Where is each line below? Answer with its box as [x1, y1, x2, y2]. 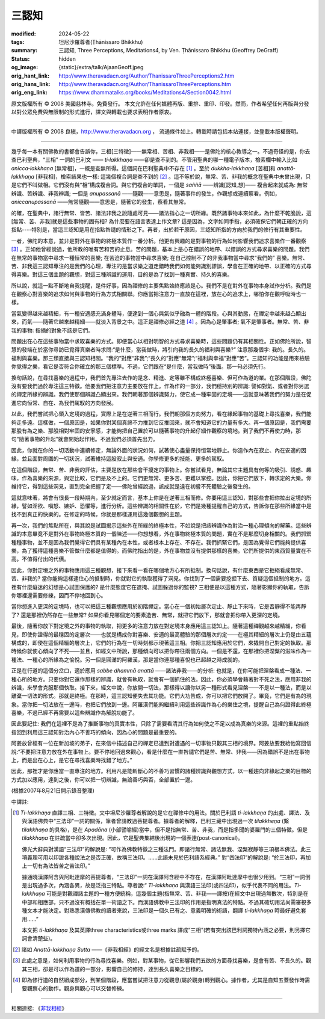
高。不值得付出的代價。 [11, 555, 69, 562]
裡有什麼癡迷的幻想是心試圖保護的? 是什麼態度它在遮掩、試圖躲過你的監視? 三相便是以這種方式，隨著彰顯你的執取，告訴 [11, 583, 310, 591]
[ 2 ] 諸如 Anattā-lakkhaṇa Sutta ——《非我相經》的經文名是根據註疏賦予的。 [13, 946, 203, 953]
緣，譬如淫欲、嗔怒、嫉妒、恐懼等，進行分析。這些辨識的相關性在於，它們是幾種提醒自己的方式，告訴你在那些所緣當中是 [11, 502, 312, 509]
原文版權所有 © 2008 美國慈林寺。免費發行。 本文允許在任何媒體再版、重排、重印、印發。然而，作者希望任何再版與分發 [11, 100, 309, 107]
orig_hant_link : [11, 72, 50, 79]
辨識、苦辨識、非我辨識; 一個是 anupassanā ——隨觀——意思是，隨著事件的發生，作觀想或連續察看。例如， [11, 189, 280, 197]
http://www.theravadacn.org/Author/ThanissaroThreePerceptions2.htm [58, 72, 235, 79]
